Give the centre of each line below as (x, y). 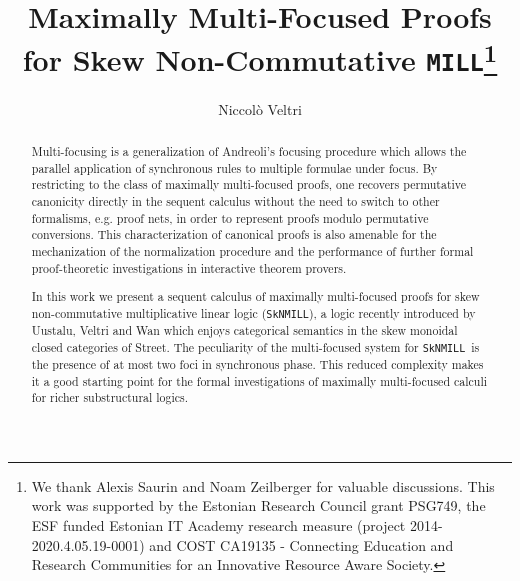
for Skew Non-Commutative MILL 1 (260, 57)
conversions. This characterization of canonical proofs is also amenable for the (234, 234)
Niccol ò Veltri (260, 108)
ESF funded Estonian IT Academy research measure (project (218, 525)
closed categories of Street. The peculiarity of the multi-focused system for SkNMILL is (255, 346)
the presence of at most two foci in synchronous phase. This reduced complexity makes (257, 363)
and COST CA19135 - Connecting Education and (301, 544)
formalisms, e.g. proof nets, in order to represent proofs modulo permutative (230, 217)
